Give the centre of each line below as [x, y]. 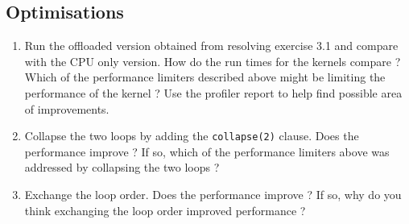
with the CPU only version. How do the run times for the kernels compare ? [213, 61]
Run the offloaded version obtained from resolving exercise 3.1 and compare [211, 46]
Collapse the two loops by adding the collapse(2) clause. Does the [192, 136]
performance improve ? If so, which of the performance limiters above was [207, 151]
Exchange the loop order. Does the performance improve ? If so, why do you [213, 195]
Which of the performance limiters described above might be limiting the [205, 77]
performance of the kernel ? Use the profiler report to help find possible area [213, 92]
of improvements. [67, 108]
